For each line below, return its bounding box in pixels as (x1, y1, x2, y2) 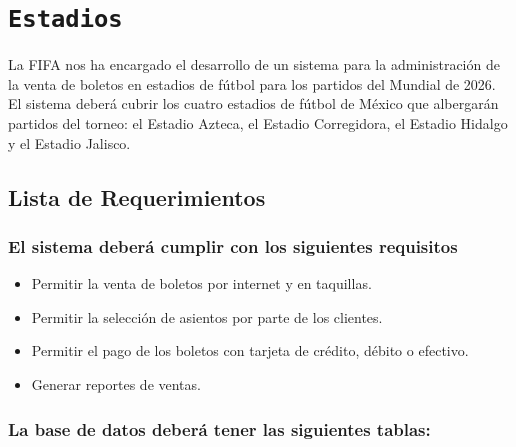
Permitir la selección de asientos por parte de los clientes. (31, 306, 383, 327)
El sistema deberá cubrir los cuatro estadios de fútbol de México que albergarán (8, 93, 499, 114)
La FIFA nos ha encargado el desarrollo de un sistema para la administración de (8, 54, 500, 75)
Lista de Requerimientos (8, 181, 266, 212)
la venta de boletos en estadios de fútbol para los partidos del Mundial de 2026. (8, 73, 496, 94)
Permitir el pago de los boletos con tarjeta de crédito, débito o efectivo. (31, 340, 469, 361)
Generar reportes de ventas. (31, 374, 201, 394)
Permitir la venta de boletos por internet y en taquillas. (31, 273, 372, 294)
